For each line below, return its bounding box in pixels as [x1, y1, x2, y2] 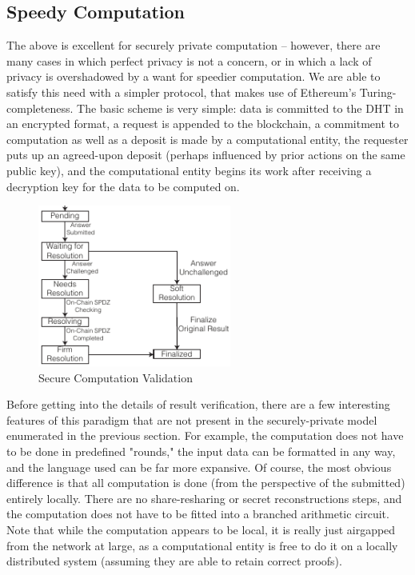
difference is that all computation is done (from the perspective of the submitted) [6, 474, 405, 491]
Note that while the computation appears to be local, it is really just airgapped [6, 521, 396, 537]
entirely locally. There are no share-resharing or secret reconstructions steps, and [6, 489, 402, 506]
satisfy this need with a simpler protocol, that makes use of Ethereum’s [6, 83, 357, 100]
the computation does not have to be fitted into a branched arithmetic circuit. [6, 505, 389, 522]
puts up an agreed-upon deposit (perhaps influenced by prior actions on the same [6, 146, 405, 163]
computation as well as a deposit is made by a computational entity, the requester [6, 130, 409, 147]
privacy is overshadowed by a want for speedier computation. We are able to [6, 68, 381, 85]
